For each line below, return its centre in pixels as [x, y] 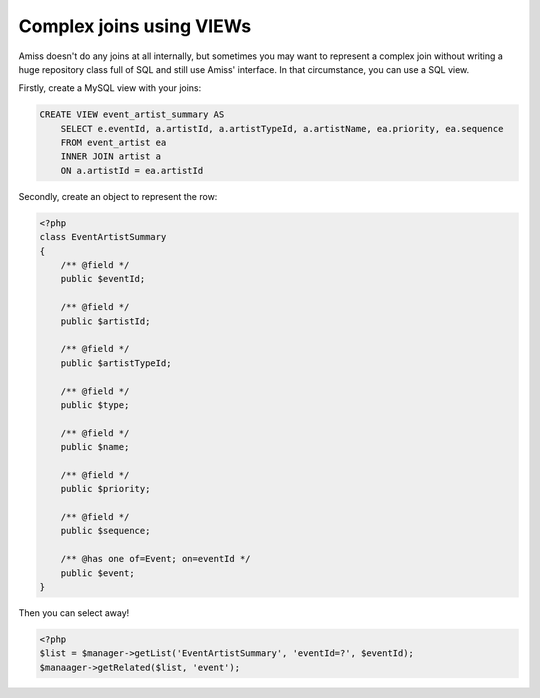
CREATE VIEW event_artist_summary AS [132, 114]
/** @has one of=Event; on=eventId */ [155, 559]
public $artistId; [105, 321]
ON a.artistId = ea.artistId [132, 170]
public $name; [95, 447]
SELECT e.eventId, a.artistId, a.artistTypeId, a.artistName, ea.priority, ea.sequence [282, 128]
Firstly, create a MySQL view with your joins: [110, 88]
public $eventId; [103, 279]
